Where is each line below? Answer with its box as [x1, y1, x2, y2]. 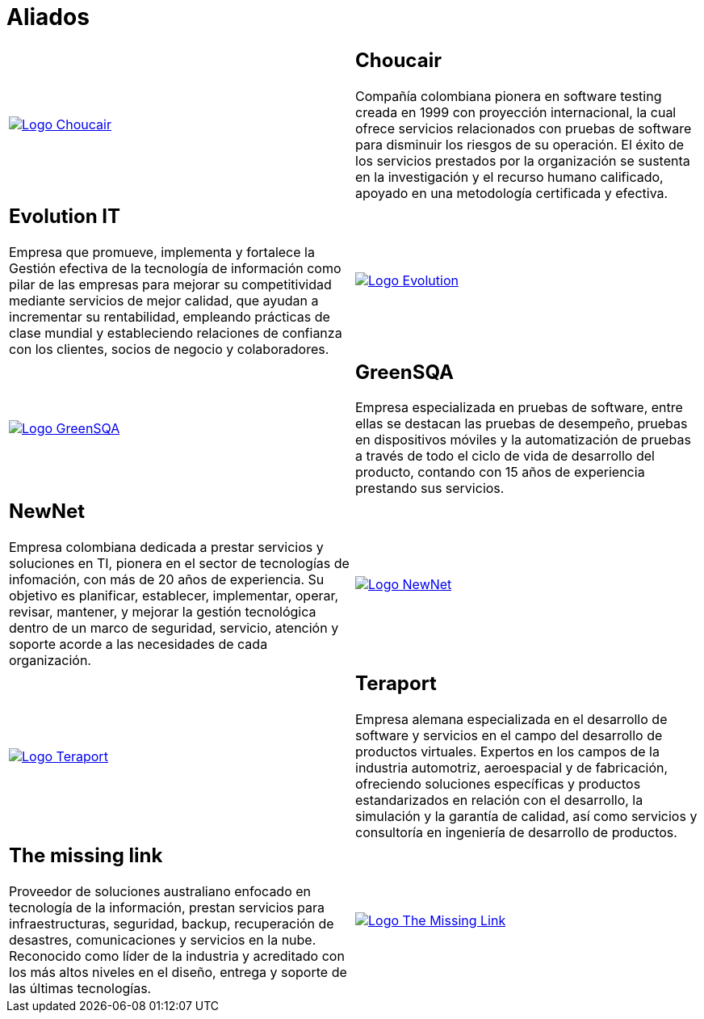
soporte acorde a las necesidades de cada [9, 636, 268, 653]
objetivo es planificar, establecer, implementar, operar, [9, 587, 339, 604]
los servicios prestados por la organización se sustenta [355, 152, 690, 169]
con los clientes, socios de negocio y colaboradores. [9, 340, 329, 357]
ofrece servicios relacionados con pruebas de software [355, 120, 692, 137]
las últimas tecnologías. [9, 980, 152, 997]
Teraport [355, 672, 437, 696]
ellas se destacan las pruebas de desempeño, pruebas [355, 415, 688, 432]
